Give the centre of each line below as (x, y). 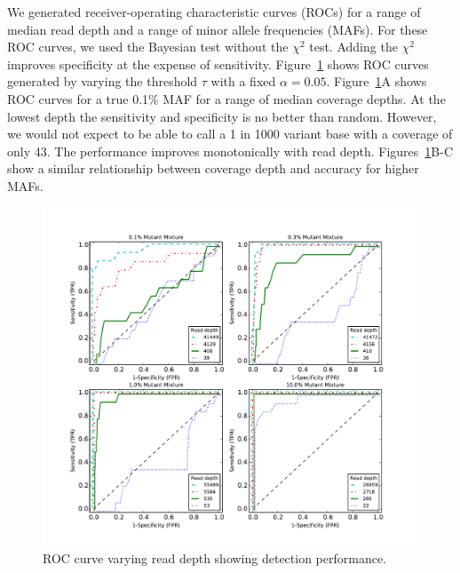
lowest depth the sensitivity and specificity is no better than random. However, (222, 116)
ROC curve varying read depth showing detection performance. (215, 558)
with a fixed (243, 81)
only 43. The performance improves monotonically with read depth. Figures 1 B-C (230, 151)
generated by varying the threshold (103, 81)
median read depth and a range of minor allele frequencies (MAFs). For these (218, 29)
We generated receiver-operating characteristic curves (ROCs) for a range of (214, 12)
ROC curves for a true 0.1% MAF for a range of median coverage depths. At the (226, 98)
